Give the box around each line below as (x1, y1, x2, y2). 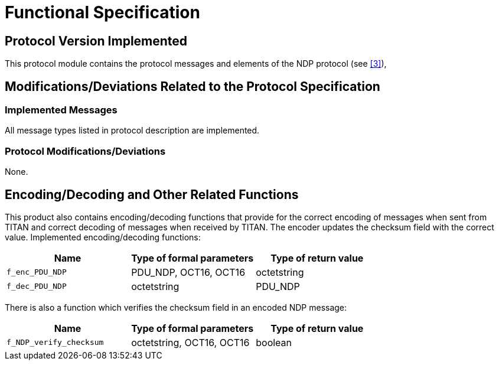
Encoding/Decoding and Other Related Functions (5, 187, 299, 202)
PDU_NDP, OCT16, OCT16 (131, 266, 246, 278)
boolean (256, 336, 292, 348)
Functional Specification (5, 2, 200, 22)
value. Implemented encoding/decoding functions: (5, 232, 201, 242)
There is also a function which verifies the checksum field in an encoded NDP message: (5, 302, 347, 312)
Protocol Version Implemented (5, 33, 188, 48)
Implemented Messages (5, 104, 118, 116)
